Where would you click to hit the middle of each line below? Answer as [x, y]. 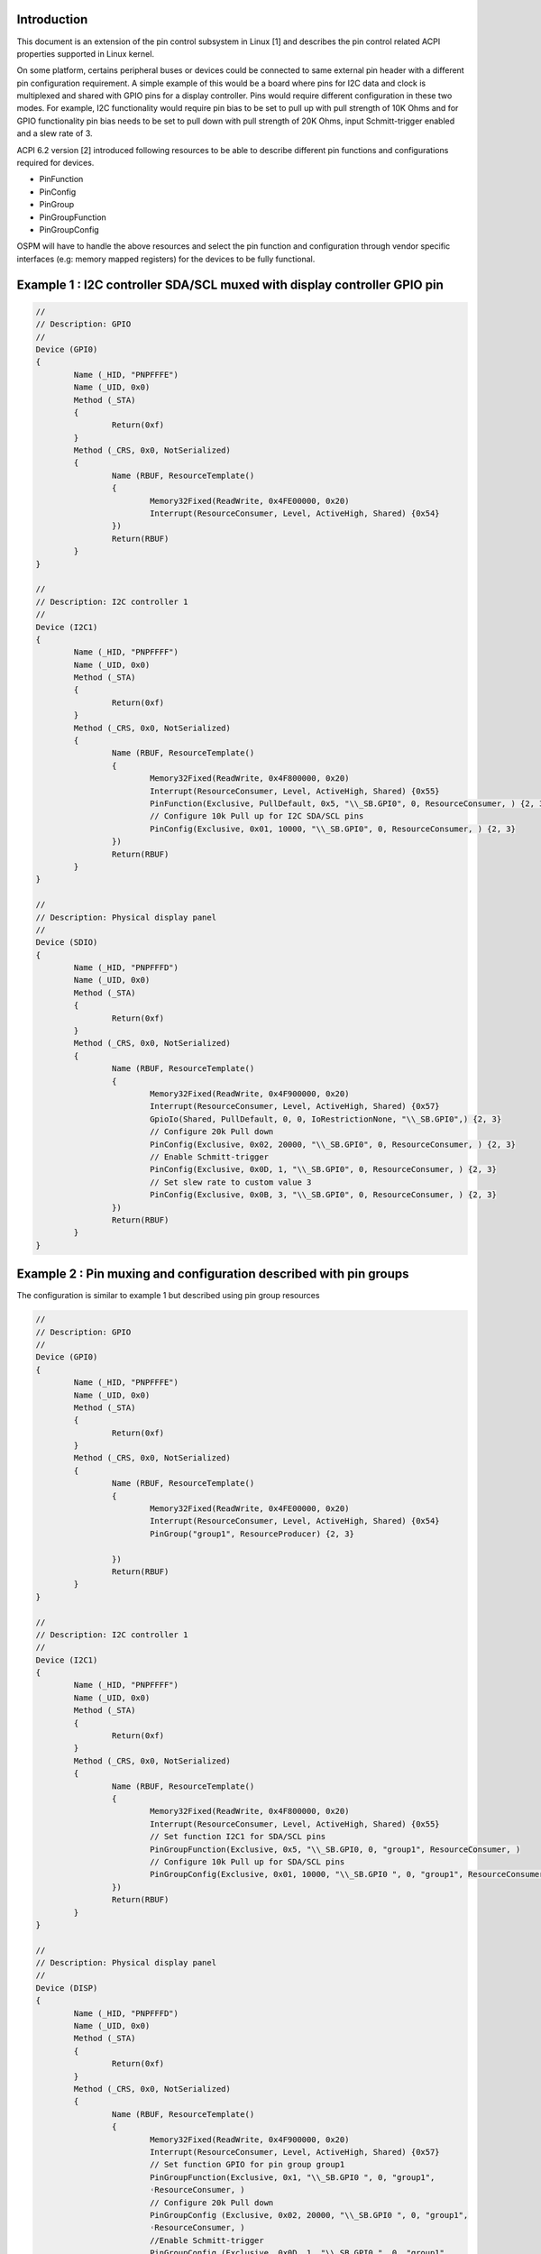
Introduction [52, 19]
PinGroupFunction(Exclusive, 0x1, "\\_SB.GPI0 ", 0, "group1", [292, 2177]
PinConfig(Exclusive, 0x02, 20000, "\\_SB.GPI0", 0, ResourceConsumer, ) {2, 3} [332, 1144]
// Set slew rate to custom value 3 [230, 1182]
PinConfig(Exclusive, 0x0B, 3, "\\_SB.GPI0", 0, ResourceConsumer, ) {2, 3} [323, 1195]
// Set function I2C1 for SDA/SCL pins [238, 1837]
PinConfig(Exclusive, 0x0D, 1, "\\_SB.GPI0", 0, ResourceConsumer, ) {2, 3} [323, 1169]
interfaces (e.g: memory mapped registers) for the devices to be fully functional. [166, 259]
